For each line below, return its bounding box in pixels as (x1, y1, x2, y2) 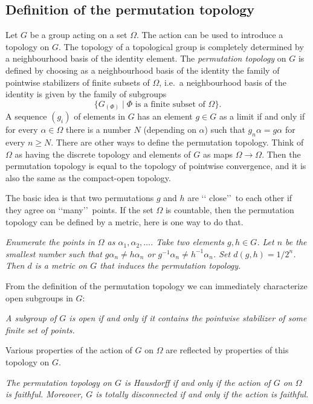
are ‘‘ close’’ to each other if (187, 191, 292, 204)
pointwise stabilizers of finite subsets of (5, 75, 150, 88)
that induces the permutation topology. (100, 259, 241, 272)
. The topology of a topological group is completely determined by (59, 40, 304, 53)
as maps (202, 147, 233, 160)
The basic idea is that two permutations (5, 191, 154, 204)
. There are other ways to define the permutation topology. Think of (51, 136, 304, 149)
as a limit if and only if (219, 110, 305, 123)
